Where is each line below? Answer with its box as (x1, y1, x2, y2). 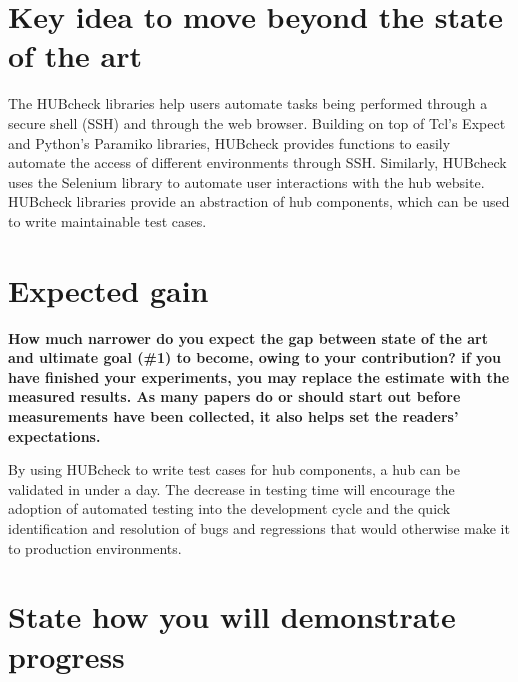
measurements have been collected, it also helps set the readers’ (8, 405, 459, 426)
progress (8, 635, 125, 676)
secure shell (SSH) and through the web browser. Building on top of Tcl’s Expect (8, 112, 506, 133)
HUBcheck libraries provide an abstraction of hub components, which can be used (8, 191, 510, 212)
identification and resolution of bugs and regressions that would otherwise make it (8, 517, 510, 538)
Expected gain (8, 269, 209, 310)
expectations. (8, 425, 101, 446)
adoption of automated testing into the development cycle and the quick (8, 498, 451, 519)
